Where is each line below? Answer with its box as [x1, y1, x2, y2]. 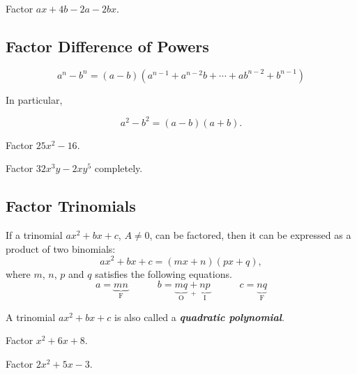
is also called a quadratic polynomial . [114, 309, 284, 324]
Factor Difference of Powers [6, 35, 209, 56]
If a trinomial [6, 228, 63, 242]
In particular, [6, 92, 63, 107]
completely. [94, 161, 143, 176]
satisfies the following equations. [95, 266, 232, 281]
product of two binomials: [6, 241, 116, 256]
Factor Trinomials [6, 195, 136, 217]
